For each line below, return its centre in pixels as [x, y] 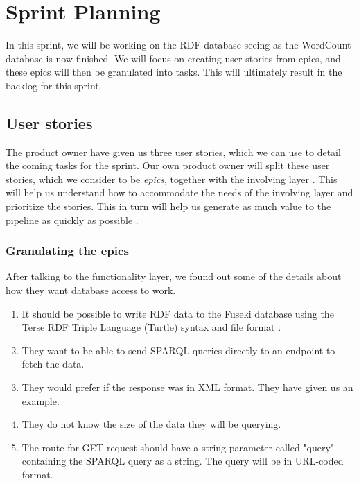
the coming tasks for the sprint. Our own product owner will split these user [168, 165]
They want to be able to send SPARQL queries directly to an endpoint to [178, 350]
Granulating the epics [67, 251]
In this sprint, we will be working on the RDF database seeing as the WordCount [178, 45]
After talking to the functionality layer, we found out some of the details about [174, 276]
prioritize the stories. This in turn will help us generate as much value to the [168, 206]
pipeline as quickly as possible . [72, 219]
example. [41, 400]
